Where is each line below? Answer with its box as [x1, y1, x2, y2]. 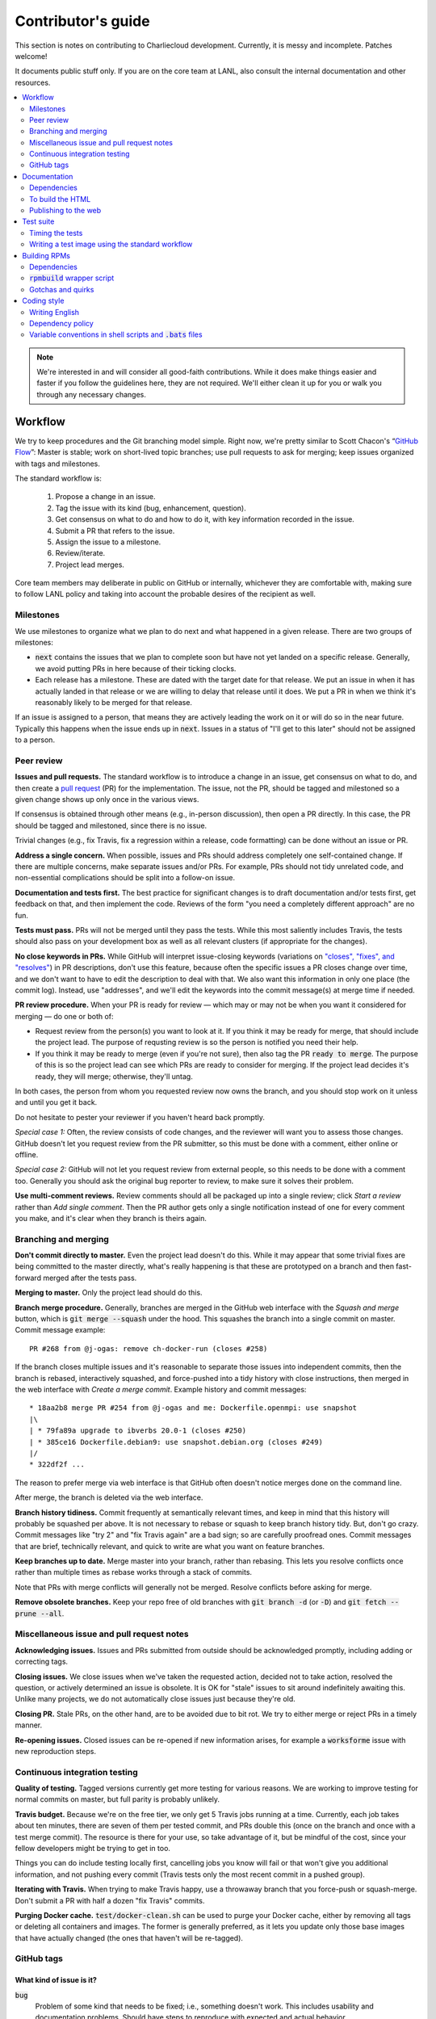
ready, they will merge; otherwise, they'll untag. [35, 1071, 193, 1081]
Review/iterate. [55, 548, 106, 558]
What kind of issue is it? [15, 1975, 97, 1985]
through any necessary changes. [36, 389, 147, 399]
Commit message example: [15, 1325, 106, 1335]
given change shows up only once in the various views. [15, 795, 199, 804]
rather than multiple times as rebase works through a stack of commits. [15, 1568, 253, 1577]
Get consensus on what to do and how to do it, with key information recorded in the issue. [55, 514, 354, 524]
